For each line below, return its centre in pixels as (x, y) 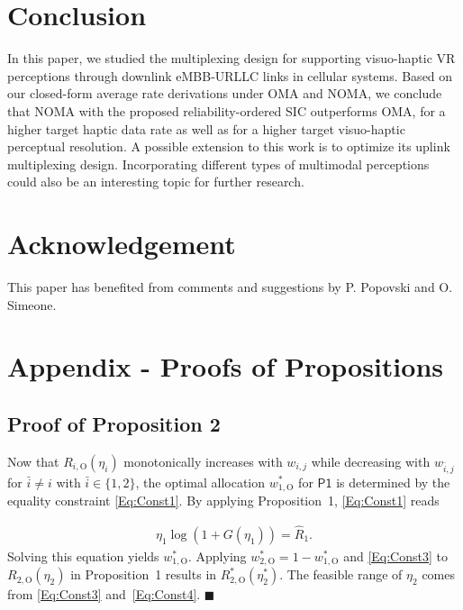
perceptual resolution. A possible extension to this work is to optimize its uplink (229, 146)
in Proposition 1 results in (144, 574)
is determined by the (393, 482)
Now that (33, 461)
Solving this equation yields (83, 555)
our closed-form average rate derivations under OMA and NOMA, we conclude (225, 93)
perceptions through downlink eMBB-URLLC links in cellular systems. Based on (230, 75)
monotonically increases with (203, 461)
